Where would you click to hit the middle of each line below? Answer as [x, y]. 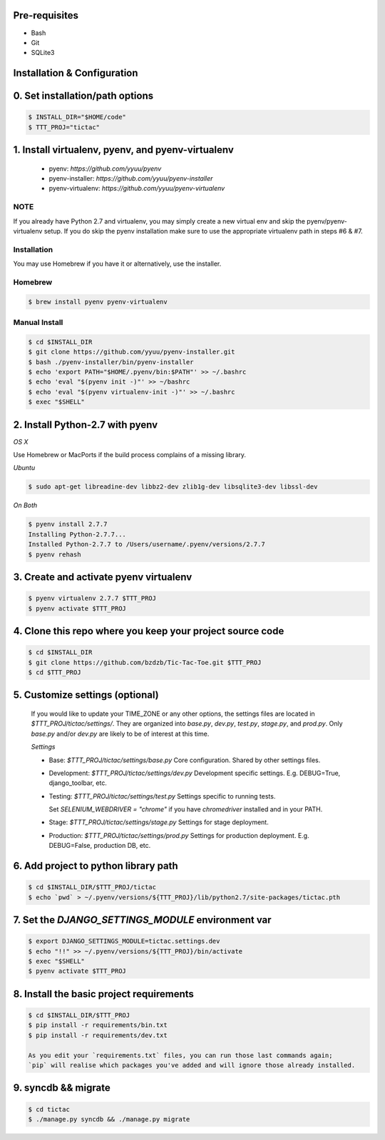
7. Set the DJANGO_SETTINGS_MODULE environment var [142, 920]
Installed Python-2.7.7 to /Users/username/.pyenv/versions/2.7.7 [147, 544]
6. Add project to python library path [96, 866]
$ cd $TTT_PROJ [55, 672]
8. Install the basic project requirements [103, 994]
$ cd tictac [49, 1109]
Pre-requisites [46, 15]
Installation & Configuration [76, 73]
